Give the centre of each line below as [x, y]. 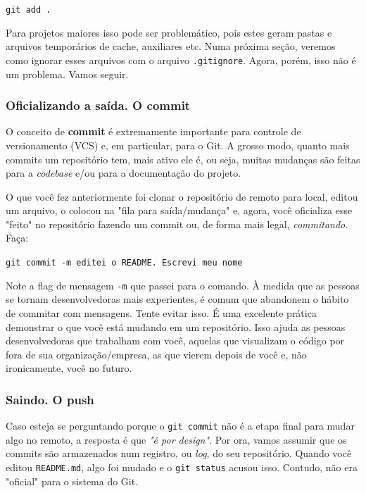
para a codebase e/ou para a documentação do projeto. [124, 173]
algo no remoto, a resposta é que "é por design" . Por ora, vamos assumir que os [176, 439]
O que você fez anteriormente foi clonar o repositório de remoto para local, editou [182, 196]
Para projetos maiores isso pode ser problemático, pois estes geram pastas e [169, 32]
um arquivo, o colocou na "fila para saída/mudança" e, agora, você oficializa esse [179, 210]
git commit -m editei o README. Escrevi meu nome [124, 263]
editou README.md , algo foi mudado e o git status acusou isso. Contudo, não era [182, 467]
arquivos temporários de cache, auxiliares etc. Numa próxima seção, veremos [171, 46]
